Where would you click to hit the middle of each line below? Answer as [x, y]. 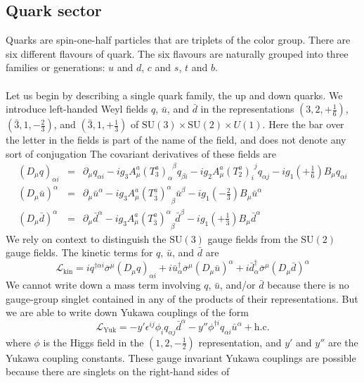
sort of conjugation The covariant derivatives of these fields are [141, 153]
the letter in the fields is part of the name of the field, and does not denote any [176, 140]
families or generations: [56, 67]
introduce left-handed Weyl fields [77, 109]
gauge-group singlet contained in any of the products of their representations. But [182, 298]
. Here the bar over [303, 124]
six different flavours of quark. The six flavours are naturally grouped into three [177, 53]
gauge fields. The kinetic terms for [79, 252]
